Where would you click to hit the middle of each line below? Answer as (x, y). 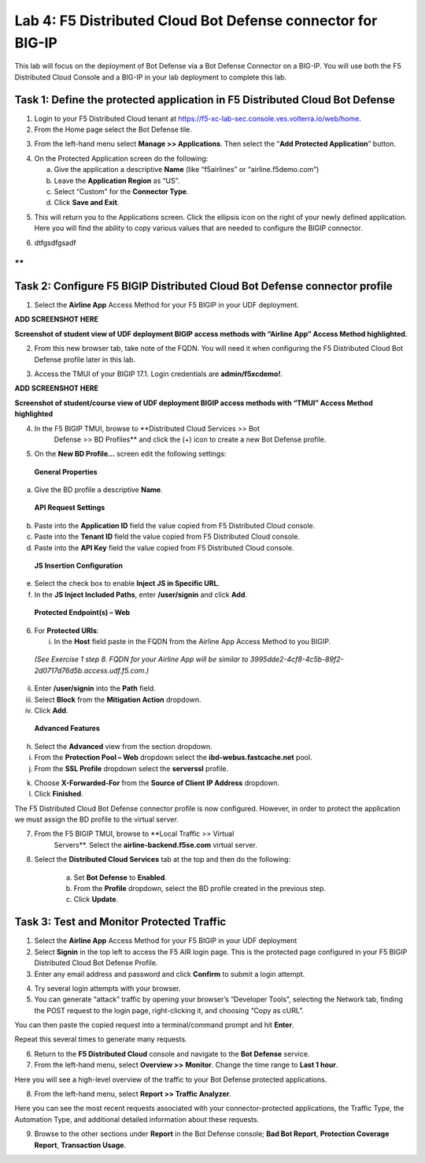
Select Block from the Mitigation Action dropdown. (118, 699)
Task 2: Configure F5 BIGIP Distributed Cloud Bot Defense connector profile (203, 286)
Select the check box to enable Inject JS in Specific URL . (127, 583)
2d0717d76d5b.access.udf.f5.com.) (92, 670)
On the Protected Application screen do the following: (121, 158)
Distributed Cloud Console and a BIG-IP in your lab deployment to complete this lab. (151, 77)
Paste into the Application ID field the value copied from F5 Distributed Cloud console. (175, 525)
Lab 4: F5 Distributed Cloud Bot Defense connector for (196, 21)
